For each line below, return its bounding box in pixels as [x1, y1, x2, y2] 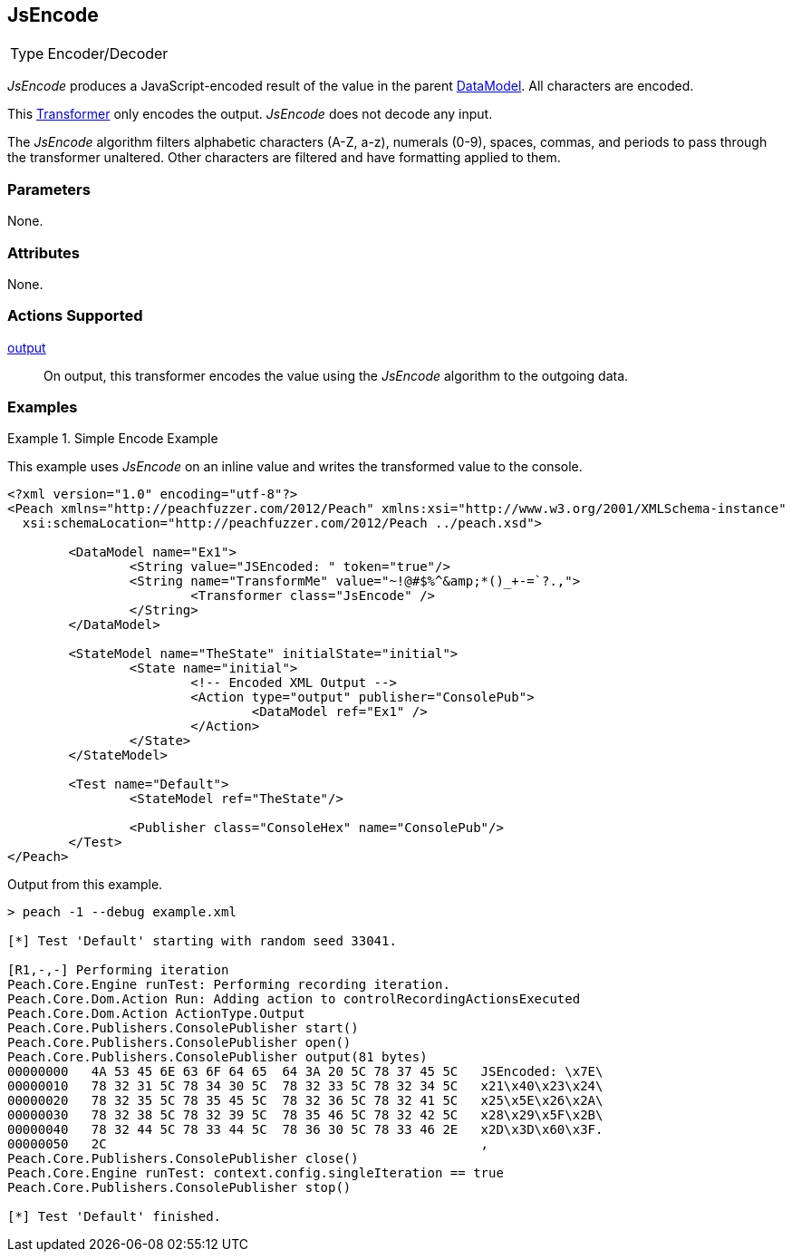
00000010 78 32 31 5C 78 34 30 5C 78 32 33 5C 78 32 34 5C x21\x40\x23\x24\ [7, 1079, 604, 1094]
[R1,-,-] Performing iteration [7, 963, 229, 978]
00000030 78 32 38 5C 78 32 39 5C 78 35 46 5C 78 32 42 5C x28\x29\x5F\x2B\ [7, 1108, 604, 1123]
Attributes [7, 243, 80, 262]
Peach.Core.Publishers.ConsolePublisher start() [7, 1021, 359, 1036]
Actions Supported [7, 306, 143, 325]
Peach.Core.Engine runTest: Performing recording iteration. [7, 977, 450, 993]
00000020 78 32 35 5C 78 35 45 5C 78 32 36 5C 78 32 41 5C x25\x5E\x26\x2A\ [7, 1093, 604, 1109]
